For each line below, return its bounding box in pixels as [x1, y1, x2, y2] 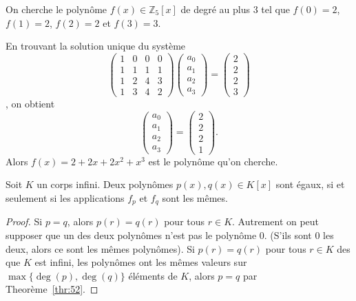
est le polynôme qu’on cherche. [148, 154, 278, 168]
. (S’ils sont [264, 227, 312, 242]
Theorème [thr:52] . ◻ [6, 282, 98, 296]
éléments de [128, 268, 178, 282]
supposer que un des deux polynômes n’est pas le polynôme [6, 227, 257, 242]
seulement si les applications [6, 190, 125, 205]
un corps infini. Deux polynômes [36, 177, 174, 191]
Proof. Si [6, 214, 43, 229]
